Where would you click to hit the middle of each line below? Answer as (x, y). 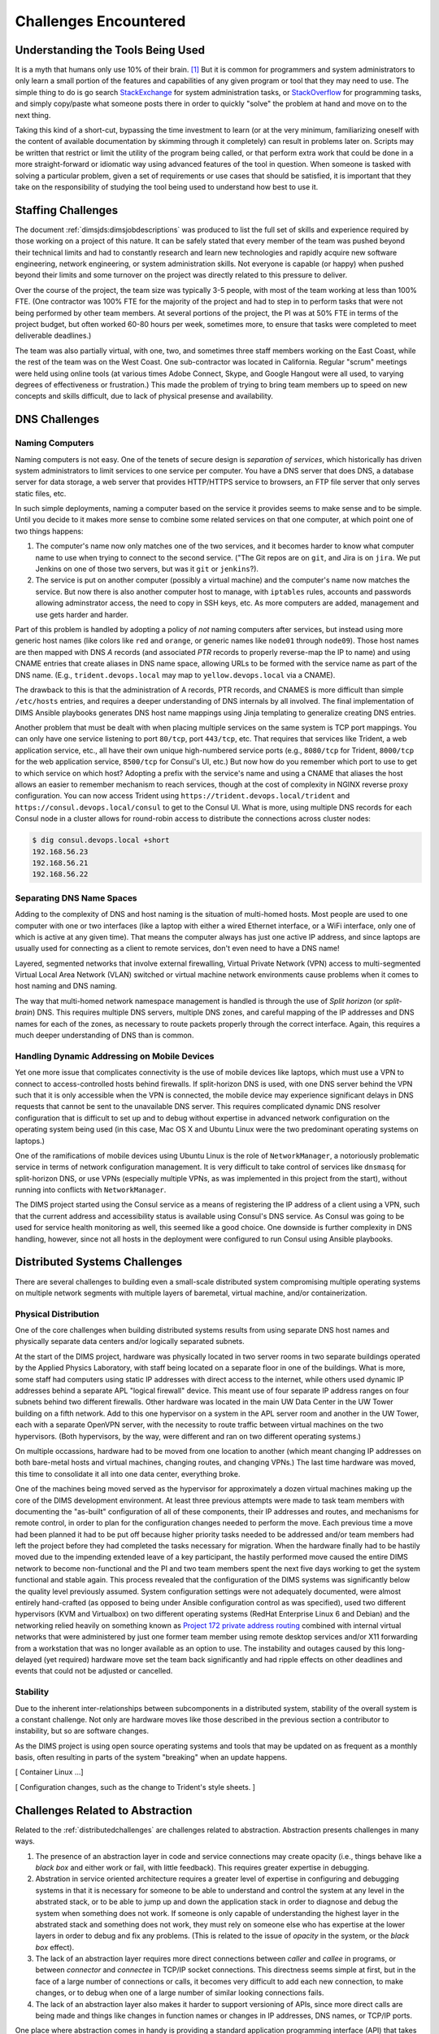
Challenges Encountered (100, 21)
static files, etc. (41, 493)
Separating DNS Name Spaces (76, 897)
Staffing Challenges (67, 210)
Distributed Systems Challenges (99, 1262)
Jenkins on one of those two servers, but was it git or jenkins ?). (147, 569)
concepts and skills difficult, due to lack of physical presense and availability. (144, 396)
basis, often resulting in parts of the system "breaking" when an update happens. (151, 1757)
